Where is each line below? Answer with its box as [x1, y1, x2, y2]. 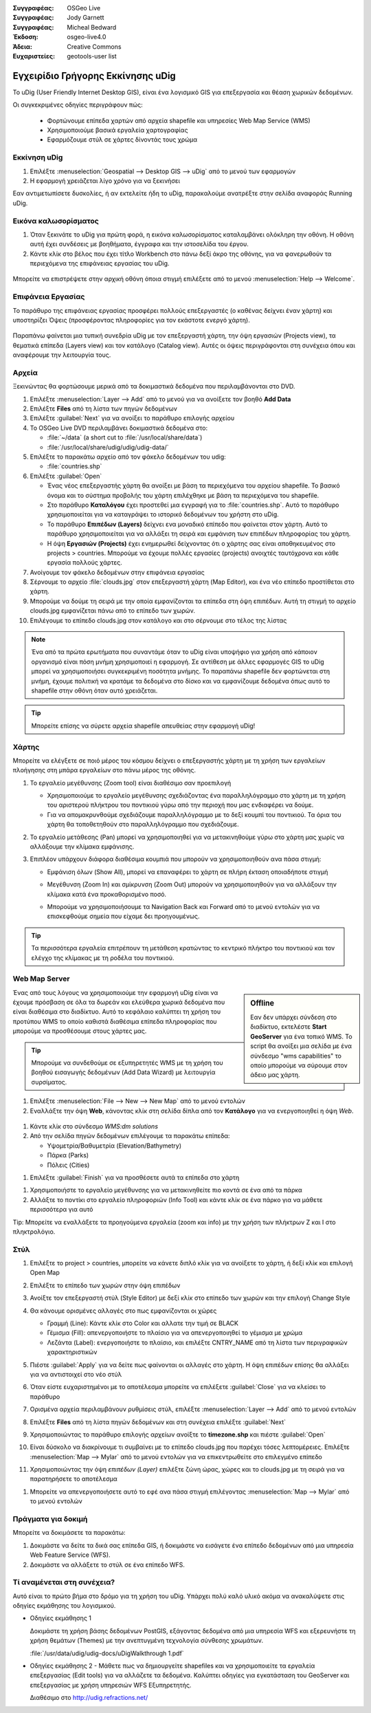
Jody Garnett [67, 14, 104, 22]
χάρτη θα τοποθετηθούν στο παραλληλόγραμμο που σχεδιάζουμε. [47, 820, 240, 829]
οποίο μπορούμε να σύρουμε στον [250, 1061, 348, 1069]
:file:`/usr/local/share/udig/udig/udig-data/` [47, 443, 169, 451]
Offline [250, 998, 275, 1007]
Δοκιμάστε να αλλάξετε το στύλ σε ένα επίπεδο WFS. [30, 1560, 185, 1569]
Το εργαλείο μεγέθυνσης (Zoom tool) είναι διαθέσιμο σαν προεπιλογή [30, 778, 232, 787]
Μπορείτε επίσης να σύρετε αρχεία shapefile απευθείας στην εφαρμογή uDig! [31, 721, 256, 730]
